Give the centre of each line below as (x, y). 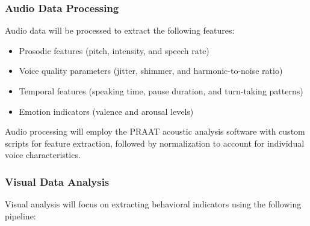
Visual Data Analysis (57, 181)
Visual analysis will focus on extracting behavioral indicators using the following (153, 204)
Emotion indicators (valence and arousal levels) (106, 111)
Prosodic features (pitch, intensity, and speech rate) (114, 50)
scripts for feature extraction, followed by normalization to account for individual (155, 143)
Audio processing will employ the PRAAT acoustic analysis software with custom (155, 131)
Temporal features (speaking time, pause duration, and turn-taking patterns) (161, 91)
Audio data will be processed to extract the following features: (120, 30)
